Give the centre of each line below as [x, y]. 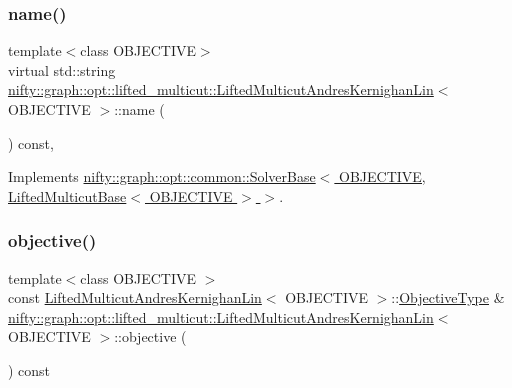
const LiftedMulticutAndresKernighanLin [135, 297]
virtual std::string [62, 69]
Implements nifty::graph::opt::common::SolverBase [162, 176]
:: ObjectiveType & [448, 297]
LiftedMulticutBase [67, 195]
